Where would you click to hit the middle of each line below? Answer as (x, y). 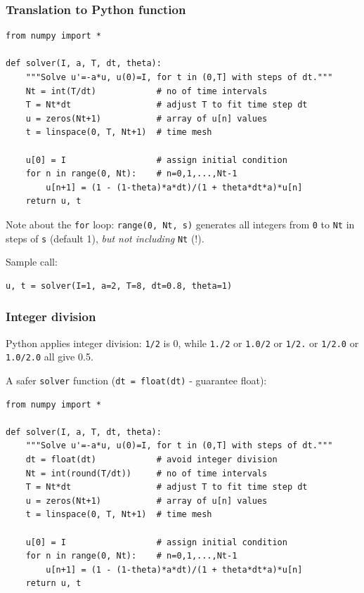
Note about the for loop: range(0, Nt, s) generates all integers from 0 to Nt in (180, 224)
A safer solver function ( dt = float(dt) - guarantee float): (136, 380)
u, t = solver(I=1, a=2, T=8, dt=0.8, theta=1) (119, 286)
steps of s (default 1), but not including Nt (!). (105, 238)
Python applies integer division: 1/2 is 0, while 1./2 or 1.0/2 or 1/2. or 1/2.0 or (182, 343)
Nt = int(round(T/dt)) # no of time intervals (147, 473)
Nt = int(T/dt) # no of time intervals (147, 91)
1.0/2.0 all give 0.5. (50, 357)
